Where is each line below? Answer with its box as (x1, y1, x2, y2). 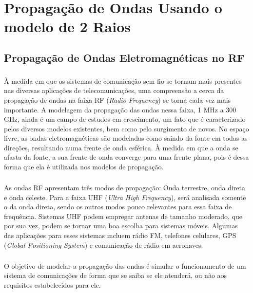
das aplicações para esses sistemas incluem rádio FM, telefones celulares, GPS (4, 230, 236, 240)
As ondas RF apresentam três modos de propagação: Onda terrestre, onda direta (4, 183, 245, 193)
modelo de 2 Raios (4, 17, 131, 37)
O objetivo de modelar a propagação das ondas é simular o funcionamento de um (4, 260, 246, 271)
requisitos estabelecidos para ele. (4, 279, 101, 290)
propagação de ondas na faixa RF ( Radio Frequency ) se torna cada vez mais (4, 94, 231, 105)
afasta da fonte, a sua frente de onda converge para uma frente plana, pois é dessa (4, 152, 249, 162)
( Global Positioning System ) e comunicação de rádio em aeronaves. (4, 239, 203, 250)
